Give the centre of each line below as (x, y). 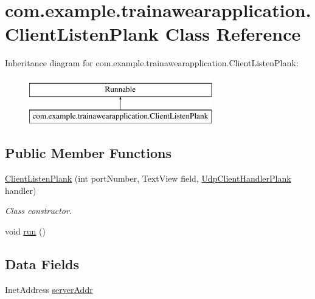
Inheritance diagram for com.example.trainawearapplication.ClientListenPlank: (152, 63)
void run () (25, 231)
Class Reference (233, 34)
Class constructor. (39, 211)
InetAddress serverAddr (49, 289)
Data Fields (42, 264)
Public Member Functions (88, 153)
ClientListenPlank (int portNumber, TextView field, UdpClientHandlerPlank (148, 178)
